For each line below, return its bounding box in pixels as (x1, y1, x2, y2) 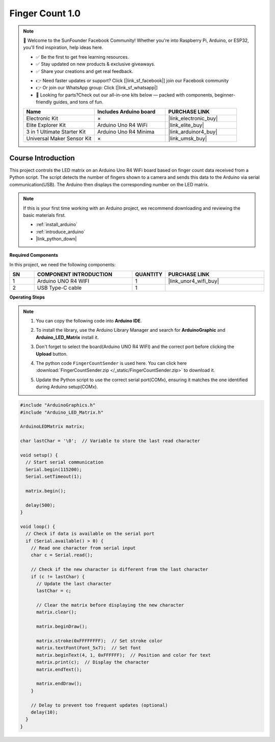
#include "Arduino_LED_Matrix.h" (20, 409, 104, 415)
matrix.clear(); (36, 609, 77, 615)
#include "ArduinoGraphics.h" (20, 402, 96, 408)
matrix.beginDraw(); (36, 624, 88, 630)
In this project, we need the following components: (9, 261, 116, 267)
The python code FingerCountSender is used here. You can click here (36, 360, 187, 366)
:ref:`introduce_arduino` (36, 229, 86, 235)
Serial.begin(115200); (25, 466, 82, 472)
